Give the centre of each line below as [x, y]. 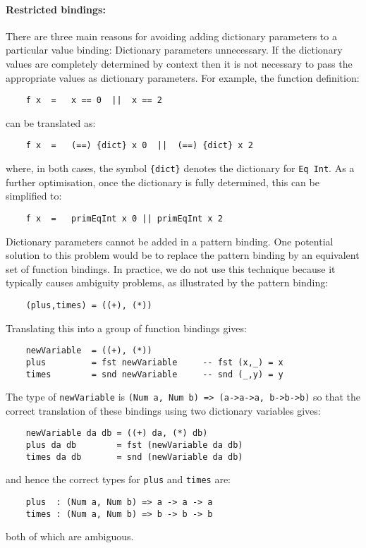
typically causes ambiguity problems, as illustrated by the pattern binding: [167, 282]
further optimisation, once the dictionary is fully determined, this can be [163, 182]
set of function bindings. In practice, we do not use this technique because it [171, 268]
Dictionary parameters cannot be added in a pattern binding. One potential [170, 241]
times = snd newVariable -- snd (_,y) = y [154, 374]
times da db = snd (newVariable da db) [134, 457]
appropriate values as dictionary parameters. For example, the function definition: [183, 77]
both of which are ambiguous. [70, 536]
